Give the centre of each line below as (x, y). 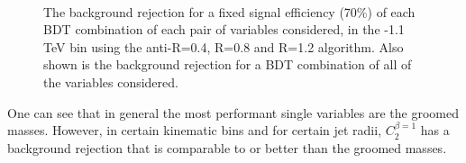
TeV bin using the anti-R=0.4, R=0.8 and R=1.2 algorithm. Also (224, 46)
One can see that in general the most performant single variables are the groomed (233, 112)
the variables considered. (111, 81)
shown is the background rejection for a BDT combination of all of (228, 64)
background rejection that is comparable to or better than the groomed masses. (227, 147)
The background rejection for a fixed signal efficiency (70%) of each (229, 11)
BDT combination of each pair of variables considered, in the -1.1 (224, 29)
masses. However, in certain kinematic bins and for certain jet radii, (195, 130)
